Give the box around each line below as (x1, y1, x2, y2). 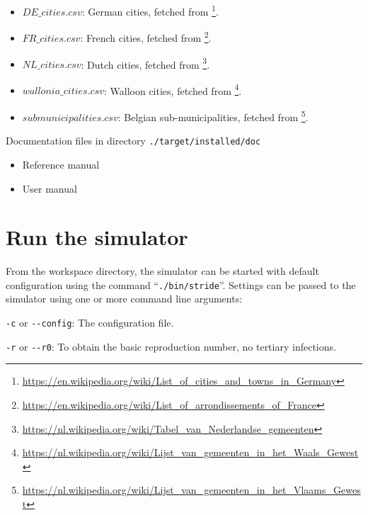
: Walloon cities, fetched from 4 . (104, 81, 242, 98)
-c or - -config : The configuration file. (6, 315, 174, 330)
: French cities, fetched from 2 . (80, 28, 212, 45)
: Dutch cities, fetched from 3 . (81, 55, 210, 72)
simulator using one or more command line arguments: (6, 291, 243, 306)
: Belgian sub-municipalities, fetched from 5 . (117, 108, 309, 124)
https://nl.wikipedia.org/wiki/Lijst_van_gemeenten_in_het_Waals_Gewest (22, 445, 359, 460)
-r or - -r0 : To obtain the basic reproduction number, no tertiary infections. (6, 339, 336, 353)
